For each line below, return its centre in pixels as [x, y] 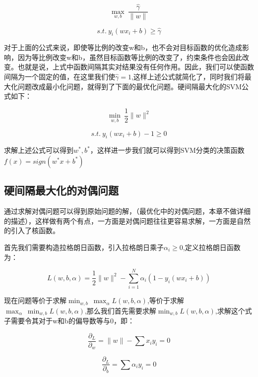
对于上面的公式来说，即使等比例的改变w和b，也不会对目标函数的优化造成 [123, 47]
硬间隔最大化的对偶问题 [61, 190]
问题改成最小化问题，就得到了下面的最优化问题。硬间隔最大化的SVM [130, 86]
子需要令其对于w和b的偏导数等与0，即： [69, 321]
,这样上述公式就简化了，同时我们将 [188, 77]
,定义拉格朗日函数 [212, 247]
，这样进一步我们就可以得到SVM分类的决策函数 [167, 150]
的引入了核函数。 [32, 230]
